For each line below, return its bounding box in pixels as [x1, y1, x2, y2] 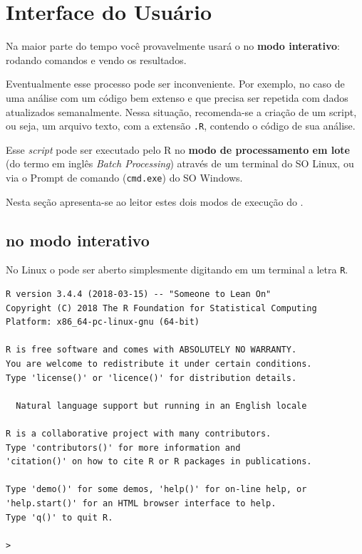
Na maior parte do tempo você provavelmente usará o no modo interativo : [6, 38, 340, 53]
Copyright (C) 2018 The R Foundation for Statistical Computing [6, 303, 317, 313]
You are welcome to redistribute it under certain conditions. [6, 359, 312, 370]
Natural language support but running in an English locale [16, 400, 307, 411]
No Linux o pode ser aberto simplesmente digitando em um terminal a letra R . [6, 262, 348, 277]
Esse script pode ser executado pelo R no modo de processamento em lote [6, 142, 350, 157]
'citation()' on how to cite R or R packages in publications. [6, 456, 312, 467]
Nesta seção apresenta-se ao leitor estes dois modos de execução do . [6, 194, 304, 209]
